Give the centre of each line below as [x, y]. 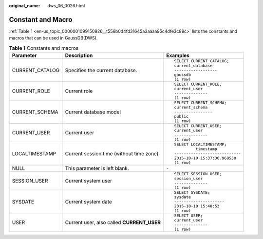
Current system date [88, 202]
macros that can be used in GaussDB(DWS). [53, 38]
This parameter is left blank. [97, 168]
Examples [178, 55]
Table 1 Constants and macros [44, 48]
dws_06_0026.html [66, 6]
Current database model [93, 112]
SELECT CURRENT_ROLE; [198, 84]
